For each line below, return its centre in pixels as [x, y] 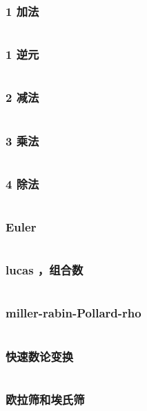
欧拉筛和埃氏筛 [45, 399]
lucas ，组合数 [45, 270]
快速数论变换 [40, 356]
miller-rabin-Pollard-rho [73, 313]
